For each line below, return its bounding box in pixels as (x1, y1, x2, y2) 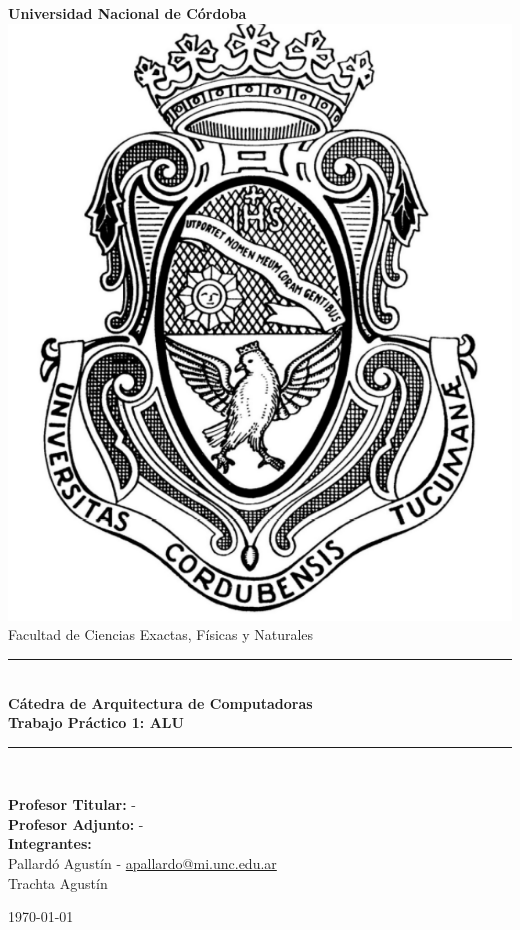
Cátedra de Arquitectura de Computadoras (8, 692, 313, 713)
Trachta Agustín (8, 872, 108, 893)
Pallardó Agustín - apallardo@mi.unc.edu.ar (8, 853, 277, 874)
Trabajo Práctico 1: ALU (8, 712, 184, 733)
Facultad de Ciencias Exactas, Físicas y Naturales (8, 624, 314, 645)
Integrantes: (8, 833, 92, 854)
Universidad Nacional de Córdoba (8, 3, 247, 23)
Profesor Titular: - (8, 794, 136, 815)
